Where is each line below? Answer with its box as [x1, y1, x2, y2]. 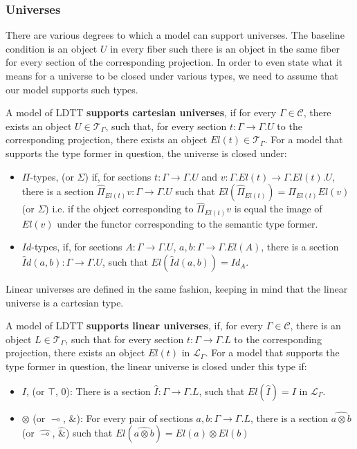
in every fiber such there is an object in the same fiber [110, 41, 340, 55]
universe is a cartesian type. [6, 295, 124, 309]
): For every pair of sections [76, 410, 193, 425]
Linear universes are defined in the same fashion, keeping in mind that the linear [6, 282, 348, 296]
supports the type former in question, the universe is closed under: [6, 145, 287, 160]
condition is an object [6, 41, 98, 55]
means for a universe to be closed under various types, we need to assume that [6, 68, 338, 82]
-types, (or [30, 169, 74, 183]
